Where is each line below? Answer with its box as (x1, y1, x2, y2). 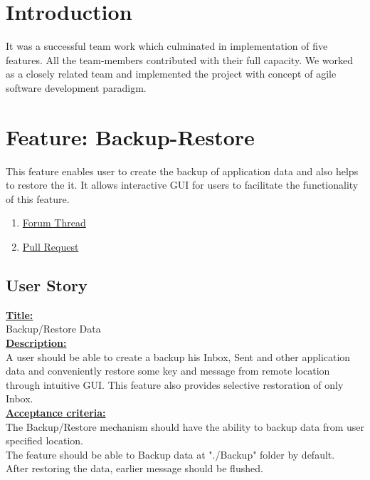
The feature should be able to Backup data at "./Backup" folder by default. (6, 447, 335, 461)
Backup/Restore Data (6, 321, 101, 336)
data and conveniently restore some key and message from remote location (6, 363, 330, 378)
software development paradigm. (6, 80, 147, 95)
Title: (6, 307, 33, 322)
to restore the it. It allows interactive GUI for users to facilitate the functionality (6, 177, 359, 192)
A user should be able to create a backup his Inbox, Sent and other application (6, 349, 351, 364)
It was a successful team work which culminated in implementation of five (6, 38, 328, 53)
